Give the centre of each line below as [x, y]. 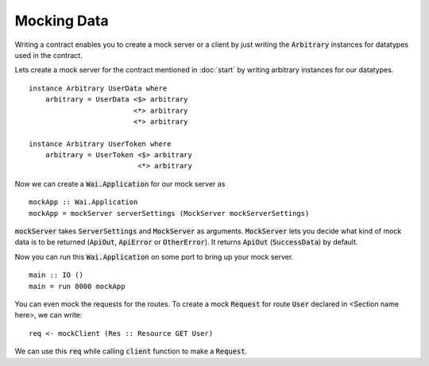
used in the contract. [48, 55]
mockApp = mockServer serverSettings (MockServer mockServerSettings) [169, 213]
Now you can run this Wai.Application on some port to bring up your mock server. [154, 256]
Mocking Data [62, 21]
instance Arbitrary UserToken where [100, 144]
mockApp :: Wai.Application [83, 202]
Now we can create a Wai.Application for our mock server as [120, 183]
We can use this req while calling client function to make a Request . [131, 351]
